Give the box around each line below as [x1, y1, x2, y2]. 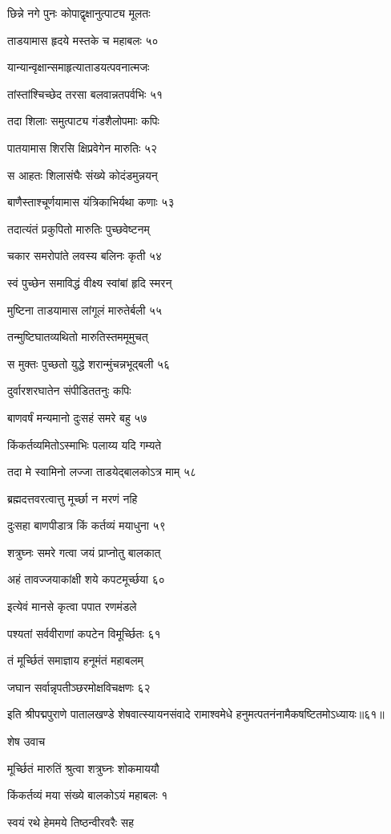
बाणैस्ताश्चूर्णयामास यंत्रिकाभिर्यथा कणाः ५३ [7, 193, 175, 210]
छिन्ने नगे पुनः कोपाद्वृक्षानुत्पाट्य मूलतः [7, 5, 151, 21]
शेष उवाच [7, 733, 46, 750]
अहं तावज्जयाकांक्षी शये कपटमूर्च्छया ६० [7, 571, 165, 588]
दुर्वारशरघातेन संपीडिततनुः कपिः [7, 382, 131, 399]
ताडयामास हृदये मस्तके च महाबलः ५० [7, 31, 159, 48]
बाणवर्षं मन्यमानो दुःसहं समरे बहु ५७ [7, 409, 147, 425]
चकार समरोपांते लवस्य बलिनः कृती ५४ [7, 247, 163, 264]
